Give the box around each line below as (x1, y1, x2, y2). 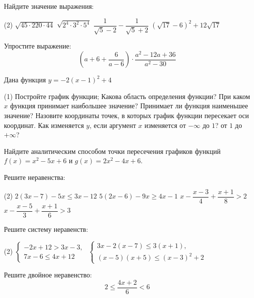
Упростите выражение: (4, 41, 71, 51)
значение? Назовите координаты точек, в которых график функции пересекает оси (4, 110, 249, 120)
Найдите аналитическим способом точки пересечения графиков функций (4, 146, 221, 156)
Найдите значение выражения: (4, 1, 94, 11)
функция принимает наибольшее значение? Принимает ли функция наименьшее (10, 100, 248, 111)
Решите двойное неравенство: (4, 270, 92, 280)
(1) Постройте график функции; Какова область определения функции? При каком (4, 91, 250, 101)
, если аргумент (89, 120, 136, 130)
